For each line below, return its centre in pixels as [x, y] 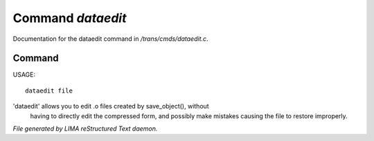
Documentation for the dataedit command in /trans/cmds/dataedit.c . [110, 39]
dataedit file [49, 91]
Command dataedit [70, 18]
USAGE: [24, 75]
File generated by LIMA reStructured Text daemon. [85, 129]
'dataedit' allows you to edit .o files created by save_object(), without [111, 106]
